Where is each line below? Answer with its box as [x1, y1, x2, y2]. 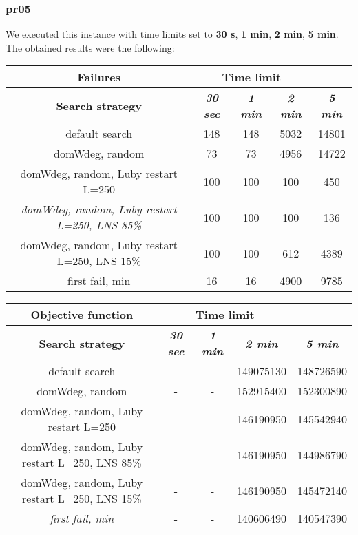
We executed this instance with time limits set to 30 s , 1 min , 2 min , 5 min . [6, 27, 339, 41]
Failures [77, 69, 121, 85]
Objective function [30, 306, 134, 323]
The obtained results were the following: [6, 40, 175, 54]
